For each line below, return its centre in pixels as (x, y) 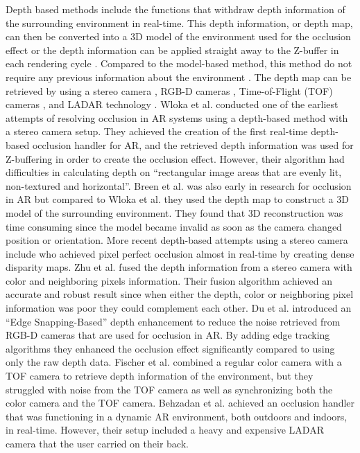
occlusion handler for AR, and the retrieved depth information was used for (193, 144)
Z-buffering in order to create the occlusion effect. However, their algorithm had (175, 158)
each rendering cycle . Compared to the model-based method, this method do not (179, 63)
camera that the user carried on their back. (97, 443)
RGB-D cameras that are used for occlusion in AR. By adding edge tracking (168, 335)
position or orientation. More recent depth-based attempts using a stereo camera (177, 240)
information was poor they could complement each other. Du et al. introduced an (179, 308)
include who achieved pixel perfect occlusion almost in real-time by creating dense (180, 253)
